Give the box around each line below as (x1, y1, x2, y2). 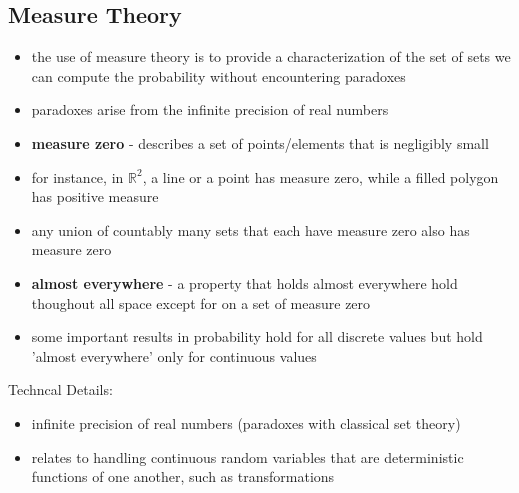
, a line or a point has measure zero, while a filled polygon (142, 166, 499, 187)
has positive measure (31, 186, 159, 207)
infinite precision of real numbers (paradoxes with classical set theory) (31, 412, 461, 433)
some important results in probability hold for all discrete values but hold (31, 326, 483, 347)
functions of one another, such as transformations (31, 466, 335, 487)
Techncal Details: (8, 379, 113, 400)
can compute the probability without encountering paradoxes (31, 65, 406, 86)
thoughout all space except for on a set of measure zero (31, 292, 371, 313)
